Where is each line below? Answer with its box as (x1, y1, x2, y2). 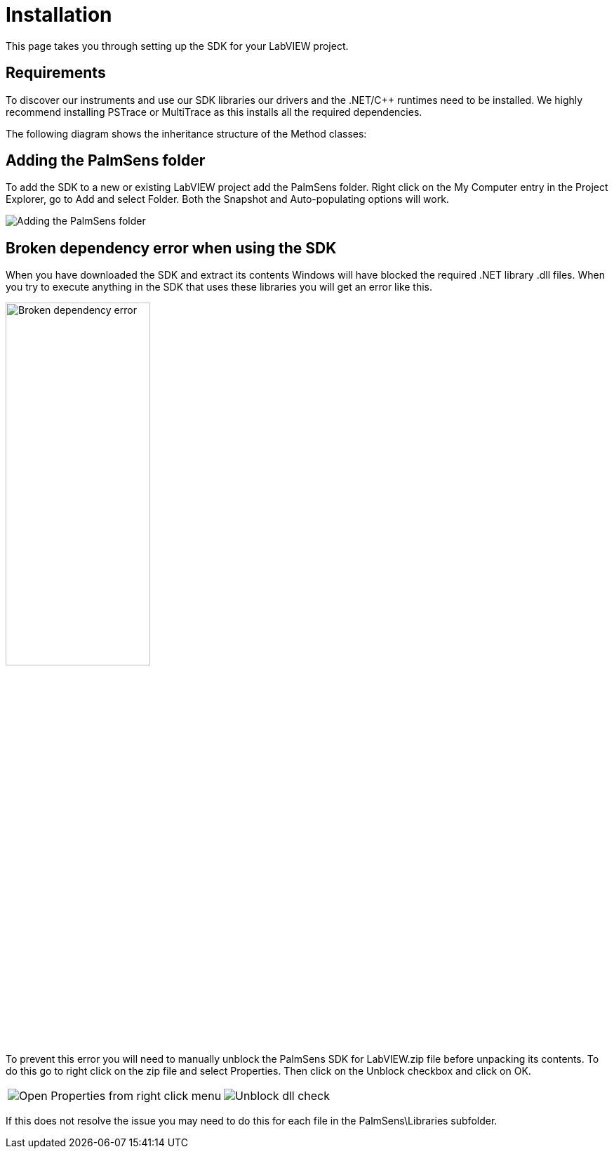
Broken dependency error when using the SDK (6, 239, 337, 257)
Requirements (6, 64, 106, 82)
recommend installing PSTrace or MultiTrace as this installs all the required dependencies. (6, 105, 422, 118)
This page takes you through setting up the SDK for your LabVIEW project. (6, 39, 349, 52)
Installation (6, 3, 112, 27)
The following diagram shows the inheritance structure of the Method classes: (6, 127, 367, 140)
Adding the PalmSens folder (6, 152, 206, 170)
